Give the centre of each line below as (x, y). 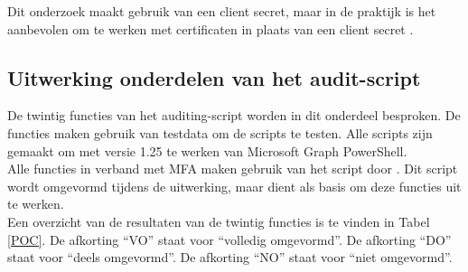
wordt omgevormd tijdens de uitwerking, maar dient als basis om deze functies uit (234, 186)
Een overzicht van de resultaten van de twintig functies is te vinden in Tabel (219, 221)
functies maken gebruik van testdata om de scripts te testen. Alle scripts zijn (220, 132)
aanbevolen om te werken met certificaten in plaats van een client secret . (211, 28)
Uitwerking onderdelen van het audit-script (214, 77)
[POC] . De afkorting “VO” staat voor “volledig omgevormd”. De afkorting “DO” (229, 239)
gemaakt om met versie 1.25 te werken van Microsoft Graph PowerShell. (207, 150)
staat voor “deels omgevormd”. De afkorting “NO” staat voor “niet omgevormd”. (230, 257)
